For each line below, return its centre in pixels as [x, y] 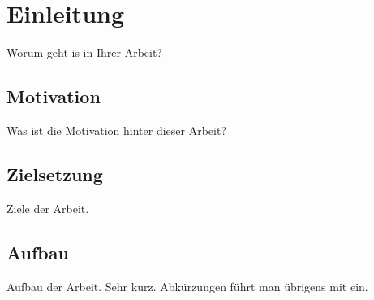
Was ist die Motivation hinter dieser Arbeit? [117, 130]
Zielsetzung [55, 174]
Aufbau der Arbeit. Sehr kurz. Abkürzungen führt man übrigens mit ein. [187, 286]
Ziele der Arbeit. [48, 208]
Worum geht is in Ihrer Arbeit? [84, 52]
